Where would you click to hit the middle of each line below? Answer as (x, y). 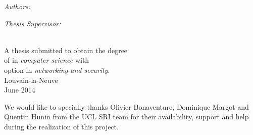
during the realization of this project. (61, 126)
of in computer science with (47, 60)
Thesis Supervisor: (33, 23)
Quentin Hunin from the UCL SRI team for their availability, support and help (126, 117)
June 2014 (20, 90)
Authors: (17, 6)
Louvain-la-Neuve (31, 80)
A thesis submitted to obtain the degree (66, 50)
